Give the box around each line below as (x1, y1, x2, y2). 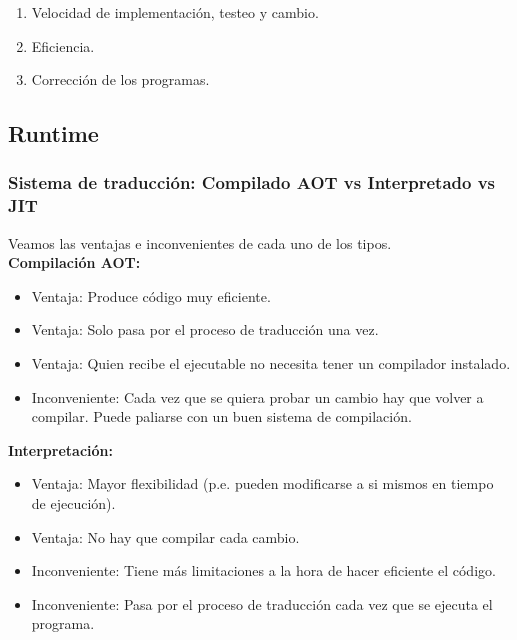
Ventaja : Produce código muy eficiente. (31, 285, 271, 306)
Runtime (8, 118, 99, 149)
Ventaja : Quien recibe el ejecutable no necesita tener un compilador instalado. (31, 353, 511, 374)
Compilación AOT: (8, 252, 141, 273)
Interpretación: (8, 439, 113, 460)
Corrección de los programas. (31, 69, 210, 90)
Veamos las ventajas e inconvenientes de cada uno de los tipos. (8, 232, 392, 253)
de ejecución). (31, 493, 116, 514)
